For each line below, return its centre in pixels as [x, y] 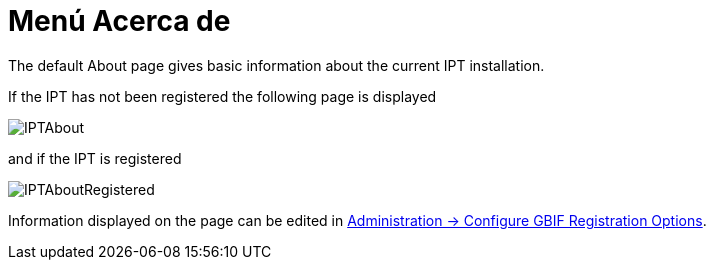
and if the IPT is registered [95, 158]
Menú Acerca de [119, 21]
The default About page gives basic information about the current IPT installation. [276, 65]
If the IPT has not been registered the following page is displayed [222, 96]
